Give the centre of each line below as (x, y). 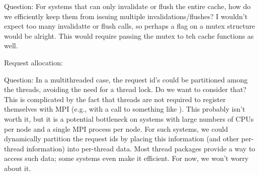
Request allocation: (33, 62)
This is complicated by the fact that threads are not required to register (115, 99)
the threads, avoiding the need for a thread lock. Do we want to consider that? (125, 89)
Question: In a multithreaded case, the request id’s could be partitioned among (126, 79)
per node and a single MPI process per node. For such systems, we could (116, 128)
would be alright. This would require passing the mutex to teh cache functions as (129, 35)
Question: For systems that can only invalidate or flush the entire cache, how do (127, 6)
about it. (18, 168)
